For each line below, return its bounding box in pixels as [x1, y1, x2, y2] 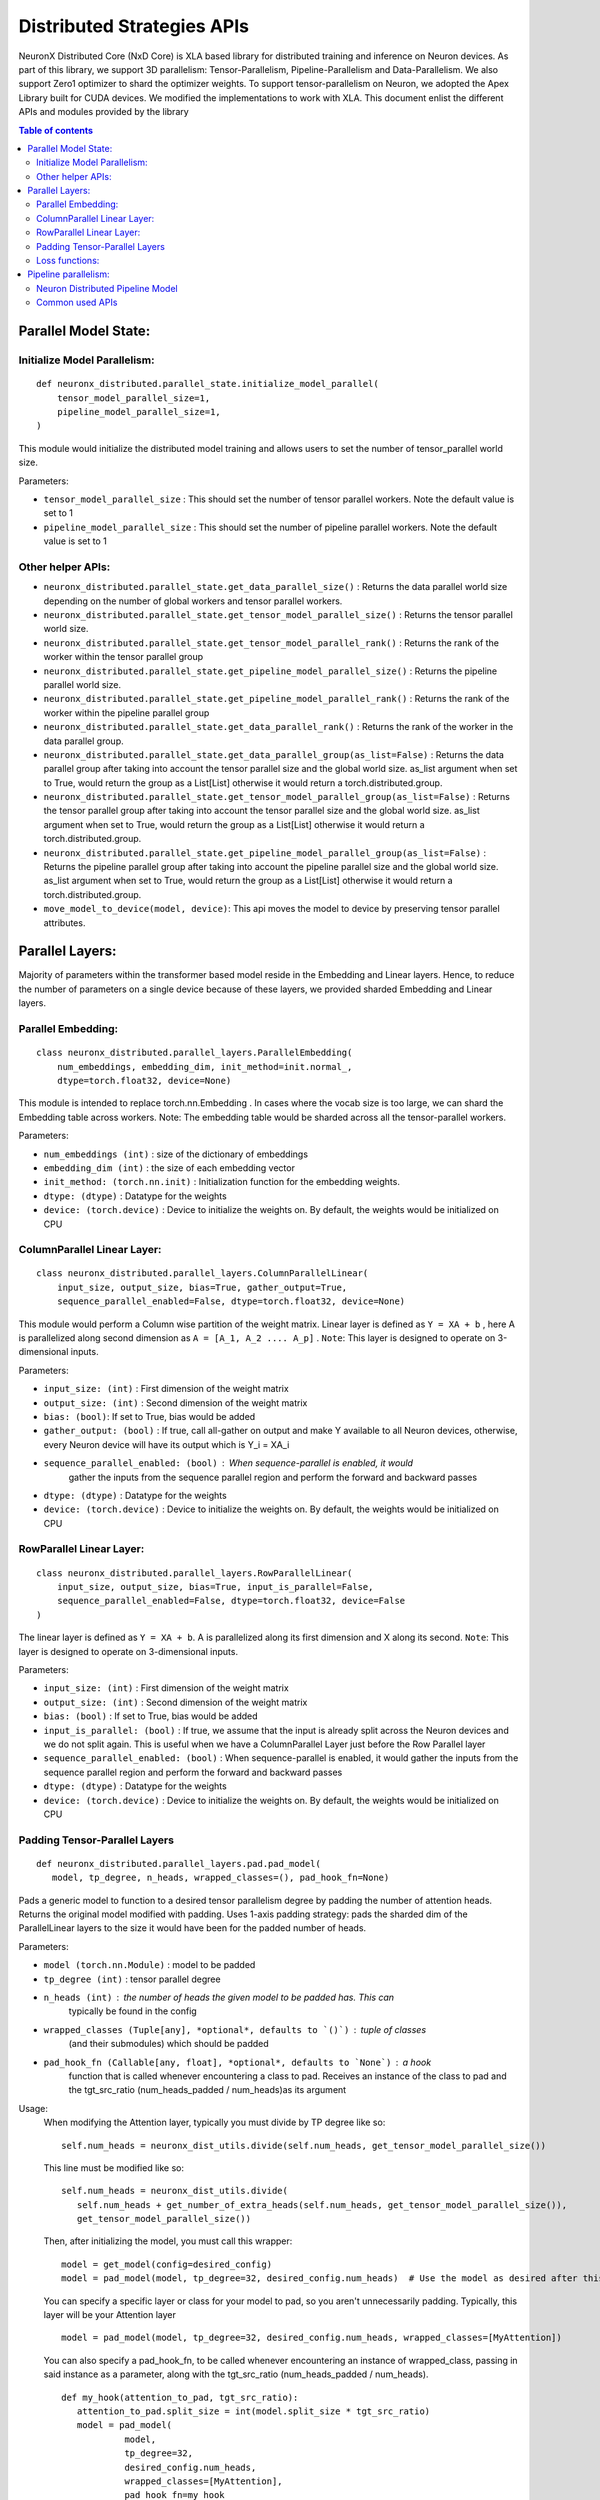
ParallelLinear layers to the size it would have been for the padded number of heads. [18, 1922, 367, 1934]
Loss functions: [36, 255, 100, 267]
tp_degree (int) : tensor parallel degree [43, 1973, 221, 1985]
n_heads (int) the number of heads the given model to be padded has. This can [43, 1991, 395, 2003]
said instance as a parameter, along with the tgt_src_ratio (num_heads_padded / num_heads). [43, 2368, 429, 2380]
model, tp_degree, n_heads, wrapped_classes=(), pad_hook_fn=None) [51, 1872, 390, 1884]
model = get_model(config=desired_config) [61, 2258, 273, 2270]
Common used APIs [36, 296, 118, 309]
